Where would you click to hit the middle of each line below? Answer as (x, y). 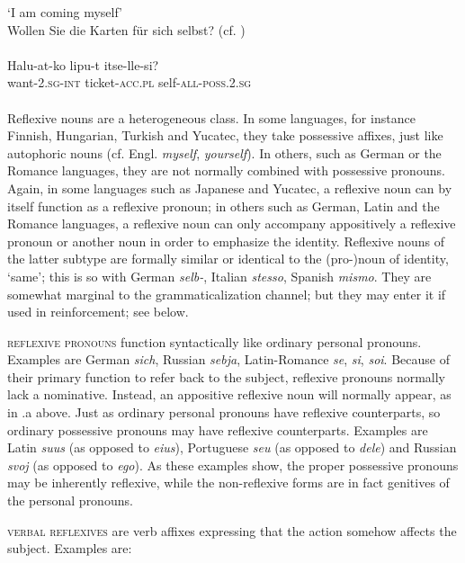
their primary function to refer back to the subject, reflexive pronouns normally (227, 376)
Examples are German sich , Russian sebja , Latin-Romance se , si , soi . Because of (228, 359)
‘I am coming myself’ (65, 12)
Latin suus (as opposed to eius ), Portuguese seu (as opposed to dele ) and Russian (232, 447)
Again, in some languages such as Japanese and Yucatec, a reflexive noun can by (230, 188)
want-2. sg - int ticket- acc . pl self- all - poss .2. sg (130, 82)
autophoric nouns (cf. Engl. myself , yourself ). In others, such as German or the (224, 152)
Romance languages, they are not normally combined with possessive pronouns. (226, 170)
